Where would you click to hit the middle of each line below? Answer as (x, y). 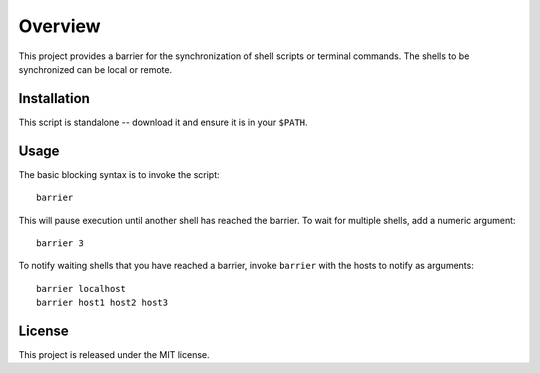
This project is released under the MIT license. (114, 354)
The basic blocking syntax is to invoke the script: (119, 174)
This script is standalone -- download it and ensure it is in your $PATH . (163, 122)
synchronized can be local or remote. (95, 69)
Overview (59, 26)
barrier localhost (81, 288)
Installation (54, 98)
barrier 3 (60, 243)
